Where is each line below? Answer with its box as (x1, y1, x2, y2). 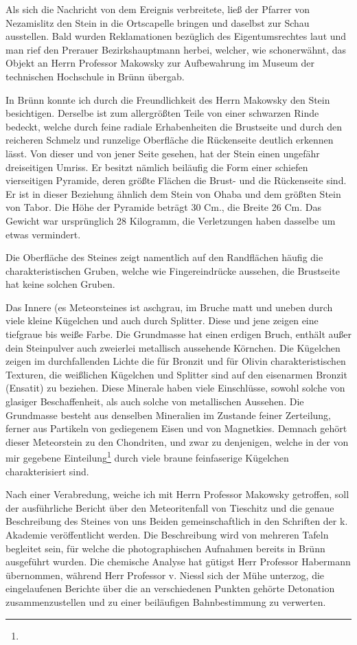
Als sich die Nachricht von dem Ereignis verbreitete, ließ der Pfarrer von (5, 2, 310, 16)
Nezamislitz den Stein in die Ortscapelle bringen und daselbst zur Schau (5, 15, 310, 30)
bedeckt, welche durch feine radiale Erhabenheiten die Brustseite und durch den (5, 119, 342, 133)
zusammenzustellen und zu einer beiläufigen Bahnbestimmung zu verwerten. (5, 595, 326, 609)
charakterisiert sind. (5, 464, 89, 478)
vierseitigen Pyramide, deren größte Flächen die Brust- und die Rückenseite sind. (5, 173, 347, 188)
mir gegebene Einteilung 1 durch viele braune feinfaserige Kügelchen (5, 449, 289, 465)
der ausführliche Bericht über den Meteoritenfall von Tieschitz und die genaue (5, 500, 334, 514)
